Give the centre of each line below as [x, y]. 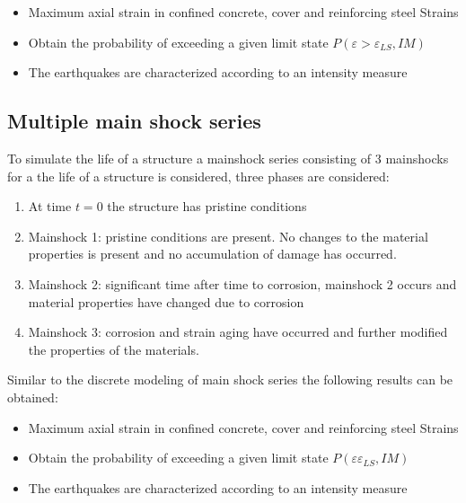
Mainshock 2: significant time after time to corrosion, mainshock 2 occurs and [242, 283]
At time [50, 206]
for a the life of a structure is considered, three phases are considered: [198, 176]
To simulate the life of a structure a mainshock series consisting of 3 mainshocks [228, 158]
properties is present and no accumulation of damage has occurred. [212, 254]
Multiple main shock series [134, 121]
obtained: [33, 397]
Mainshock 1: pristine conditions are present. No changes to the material [228, 236]
